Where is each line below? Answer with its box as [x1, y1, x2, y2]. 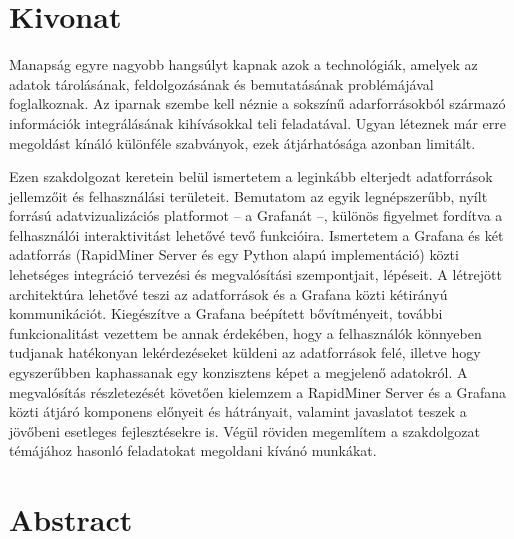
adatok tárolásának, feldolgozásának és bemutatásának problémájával [9, 73, 434, 94]
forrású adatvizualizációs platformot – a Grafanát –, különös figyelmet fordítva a [9, 205, 503, 226]
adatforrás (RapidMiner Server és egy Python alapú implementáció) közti [9, 244, 459, 265]
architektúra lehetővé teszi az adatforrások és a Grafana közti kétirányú [9, 283, 448, 304]
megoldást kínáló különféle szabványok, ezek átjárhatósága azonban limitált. [9, 132, 476, 153]
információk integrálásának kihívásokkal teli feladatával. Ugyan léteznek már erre [9, 112, 506, 133]
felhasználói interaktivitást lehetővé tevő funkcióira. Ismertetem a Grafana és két [9, 224, 504, 245]
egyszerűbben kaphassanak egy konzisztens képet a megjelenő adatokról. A [9, 362, 468, 383]
